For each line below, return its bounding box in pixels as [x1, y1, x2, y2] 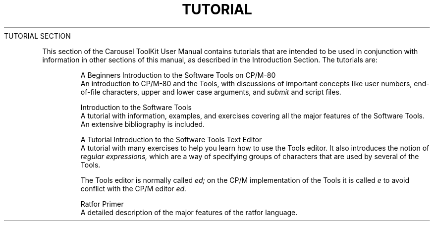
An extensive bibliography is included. [80, 119, 205, 128]
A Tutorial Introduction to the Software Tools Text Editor [80, 135, 262, 144]
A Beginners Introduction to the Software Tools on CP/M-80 [80, 70, 276, 79]
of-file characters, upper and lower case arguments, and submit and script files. [80, 87, 341, 96]
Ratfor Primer [80, 199, 124, 208]
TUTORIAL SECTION [4, 31, 71, 40]
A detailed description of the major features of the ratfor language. [80, 208, 298, 217]
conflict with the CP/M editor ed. [80, 184, 187, 193]
